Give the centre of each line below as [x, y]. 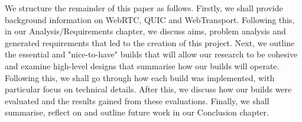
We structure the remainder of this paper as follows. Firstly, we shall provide [144, 8]
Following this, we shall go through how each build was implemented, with [140, 77]
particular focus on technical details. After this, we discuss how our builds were [148, 89]
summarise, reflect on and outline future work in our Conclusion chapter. [137, 112]
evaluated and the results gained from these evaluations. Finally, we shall [137, 100]
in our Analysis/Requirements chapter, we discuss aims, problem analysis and [145, 31]
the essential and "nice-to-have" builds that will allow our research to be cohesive [151, 54]
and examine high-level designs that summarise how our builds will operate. [142, 65]
